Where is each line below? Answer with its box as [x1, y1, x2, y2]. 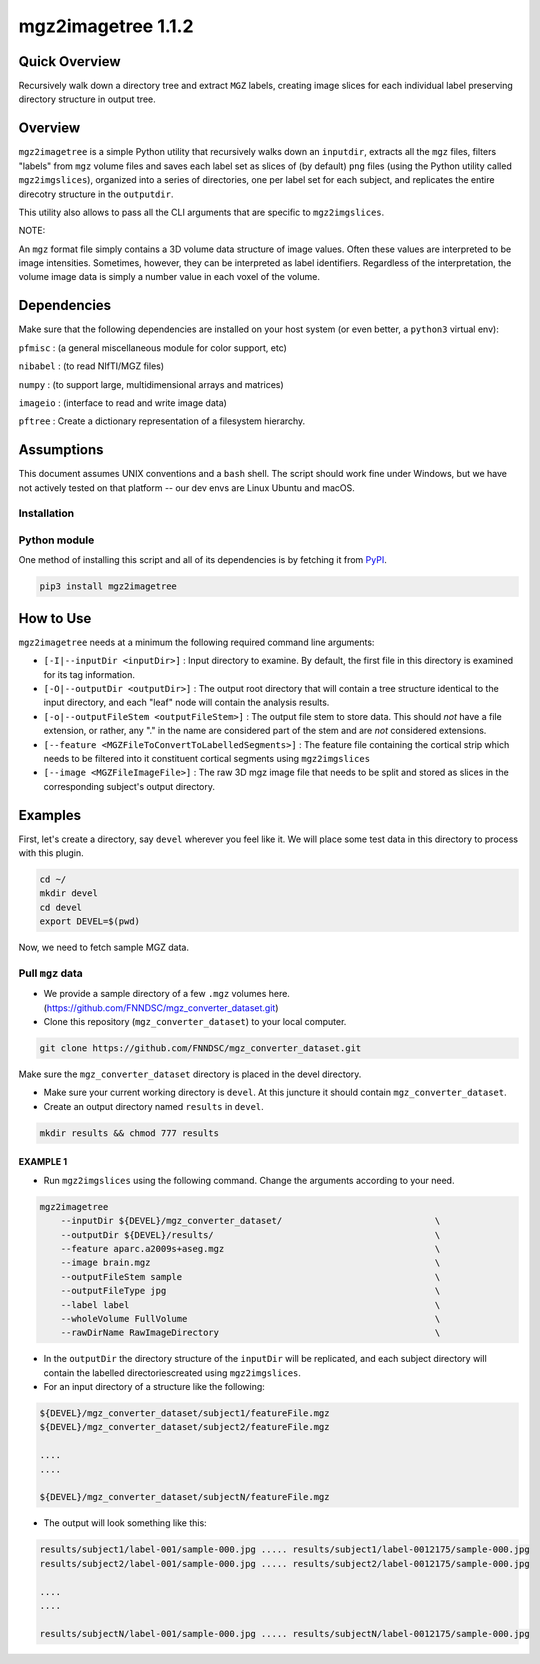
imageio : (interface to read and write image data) [18, 396, 227, 409]
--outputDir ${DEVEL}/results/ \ [60, 1229, 441, 1240]
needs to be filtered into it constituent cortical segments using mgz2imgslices [43, 752, 370, 764]
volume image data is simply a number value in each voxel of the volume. [18, 271, 320, 283]
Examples [18, 806, 82, 824]
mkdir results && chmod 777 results [39, 1127, 220, 1139]
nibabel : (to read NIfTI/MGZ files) [18, 360, 165, 372]
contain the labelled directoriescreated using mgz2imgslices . [43, 1366, 302, 1379]
